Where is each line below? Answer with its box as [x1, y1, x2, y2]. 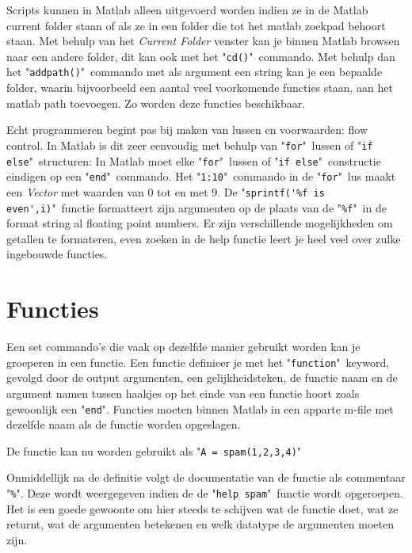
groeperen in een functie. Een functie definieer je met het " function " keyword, [6, 353, 390, 370]
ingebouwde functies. [6, 246, 108, 262]
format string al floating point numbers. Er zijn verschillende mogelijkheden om [6, 215, 393, 231]
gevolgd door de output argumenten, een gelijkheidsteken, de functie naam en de [6, 369, 398, 386]
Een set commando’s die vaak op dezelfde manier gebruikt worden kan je [6, 338, 360, 355]
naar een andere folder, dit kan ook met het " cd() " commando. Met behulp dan [6, 48, 395, 64]
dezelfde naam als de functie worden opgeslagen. [6, 416, 241, 433]
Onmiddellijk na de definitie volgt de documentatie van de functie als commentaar [6, 469, 406, 486]
